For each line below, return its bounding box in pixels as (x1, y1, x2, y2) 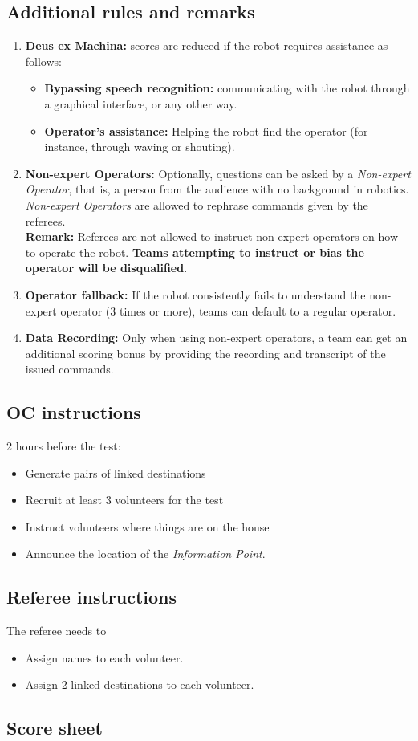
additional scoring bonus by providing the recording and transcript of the (25, 344, 386, 361)
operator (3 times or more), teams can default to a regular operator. (60, 302, 396, 319)
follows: (25, 52, 62, 69)
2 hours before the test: (6, 438, 121, 454)
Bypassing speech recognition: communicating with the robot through (44, 79, 410, 96)
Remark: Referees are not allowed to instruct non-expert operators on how (25, 228, 399, 245)
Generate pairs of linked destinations (25, 464, 206, 481)
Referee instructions (6, 584, 177, 609)
